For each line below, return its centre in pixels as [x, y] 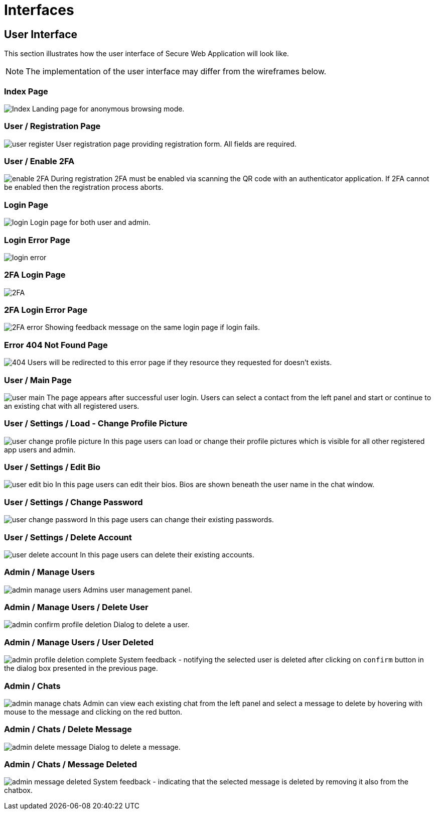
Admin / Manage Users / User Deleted [79, 642]
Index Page [26, 91]
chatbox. [19, 790]
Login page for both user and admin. [90, 222]
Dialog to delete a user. [152, 625]
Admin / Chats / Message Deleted [71, 765]
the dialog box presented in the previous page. [81, 668]
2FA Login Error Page [46, 310]
